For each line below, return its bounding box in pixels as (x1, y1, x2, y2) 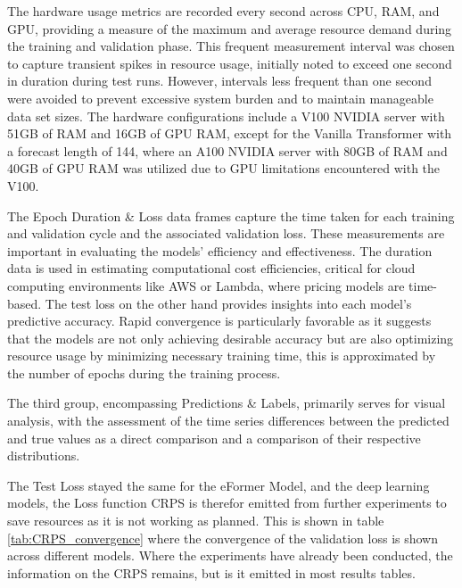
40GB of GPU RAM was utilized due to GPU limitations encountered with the (7, 159, 441, 178)
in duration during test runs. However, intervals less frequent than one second (7, 71, 432, 90)
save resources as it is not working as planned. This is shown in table (7, 511, 384, 530)
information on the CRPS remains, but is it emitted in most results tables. (7, 563, 416, 582)
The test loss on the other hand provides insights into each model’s (45, 294, 412, 312)
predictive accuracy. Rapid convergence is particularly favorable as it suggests (7, 311, 432, 330)
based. (7, 294, 42, 312)
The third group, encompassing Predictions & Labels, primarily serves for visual (7, 393, 446, 412)
